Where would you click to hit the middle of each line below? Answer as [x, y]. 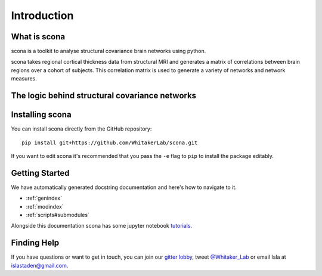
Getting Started [40, 173]
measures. [24, 79]
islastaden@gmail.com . [40, 265]
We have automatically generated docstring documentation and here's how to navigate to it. [124, 187]
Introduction [42, 15]
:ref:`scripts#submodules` [58, 215]
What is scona [38, 37]
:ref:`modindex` [45, 206]
